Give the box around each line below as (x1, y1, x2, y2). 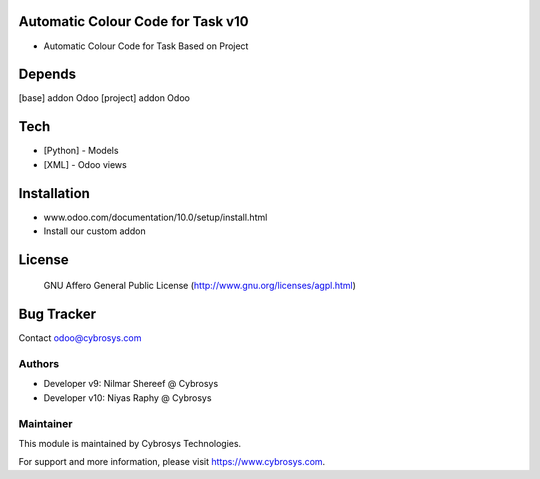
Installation (18, 185, 90, 202)
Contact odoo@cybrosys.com (18, 332, 142, 344)
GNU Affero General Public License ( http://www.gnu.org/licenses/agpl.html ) (43, 280, 357, 292)
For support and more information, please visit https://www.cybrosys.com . (18, 456, 326, 468)
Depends (18, 66, 77, 83)
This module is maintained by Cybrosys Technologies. (18, 438, 242, 449)
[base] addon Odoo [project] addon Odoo (18, 92, 190, 104)
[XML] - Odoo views (43, 158, 127, 170)
